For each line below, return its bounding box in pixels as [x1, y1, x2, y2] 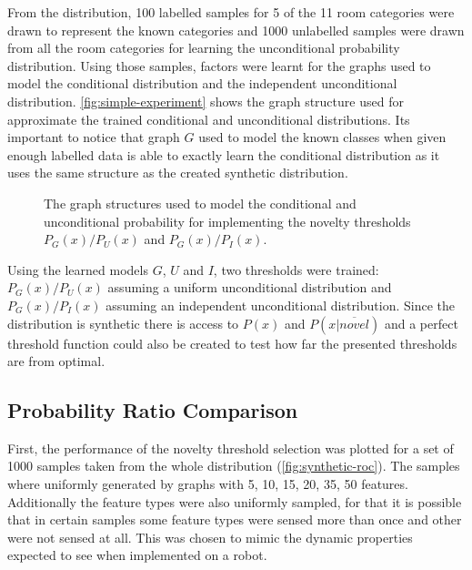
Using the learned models [7, 260, 148, 279]
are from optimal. [7, 351, 105, 371]
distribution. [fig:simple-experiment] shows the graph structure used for [7, 91, 404, 110]
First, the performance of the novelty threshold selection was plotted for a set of [7, 438, 454, 457]
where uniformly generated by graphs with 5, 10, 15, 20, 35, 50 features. [7, 474, 408, 494]
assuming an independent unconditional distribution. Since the [105, 295, 456, 314]
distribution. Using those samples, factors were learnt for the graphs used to [7, 56, 431, 75]
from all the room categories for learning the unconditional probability [7, 38, 400, 57]
